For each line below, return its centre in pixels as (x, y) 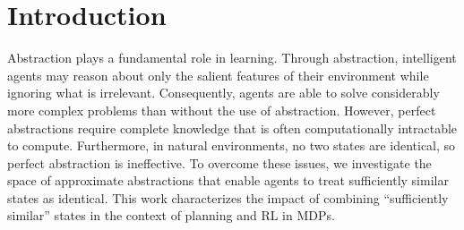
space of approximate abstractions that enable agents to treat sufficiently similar (228, 180)
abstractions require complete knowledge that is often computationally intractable (232, 128)
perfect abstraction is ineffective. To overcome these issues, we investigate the (219, 162)
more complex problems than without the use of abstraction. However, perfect (222, 110)
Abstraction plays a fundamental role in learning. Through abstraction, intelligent (232, 58)
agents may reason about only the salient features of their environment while (218, 75)
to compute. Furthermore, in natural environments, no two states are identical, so (232, 145)
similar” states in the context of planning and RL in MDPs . (171, 215)
